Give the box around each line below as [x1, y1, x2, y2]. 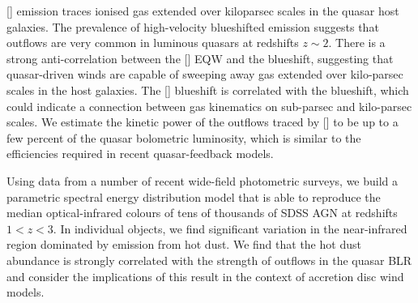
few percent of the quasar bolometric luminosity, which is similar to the [6, 129, 361, 146]
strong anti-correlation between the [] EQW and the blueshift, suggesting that [6, 49, 394, 66]
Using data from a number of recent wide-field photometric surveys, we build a [6, 172, 399, 189]
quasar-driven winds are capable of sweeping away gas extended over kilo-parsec [6, 66, 403, 83]
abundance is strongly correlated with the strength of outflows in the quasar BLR [6, 251, 412, 268]
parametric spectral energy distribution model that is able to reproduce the [6, 188, 381, 205]
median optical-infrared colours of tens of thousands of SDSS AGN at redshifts [6, 204, 398, 221]
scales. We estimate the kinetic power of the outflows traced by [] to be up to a [6, 113, 399, 130]
